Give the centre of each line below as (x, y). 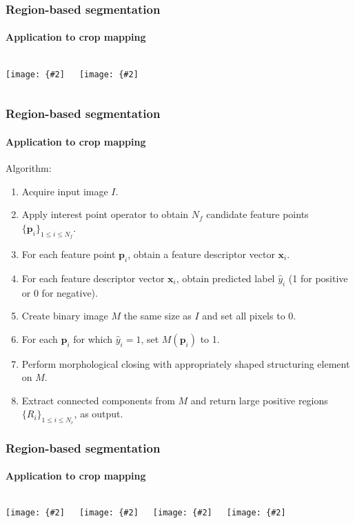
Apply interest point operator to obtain (105, 214)
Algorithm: (29, 167)
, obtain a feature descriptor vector (201, 254)
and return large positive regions (259, 400)
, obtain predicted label (225, 278)
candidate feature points (257, 214)
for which (93, 338)
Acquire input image (65, 191)
